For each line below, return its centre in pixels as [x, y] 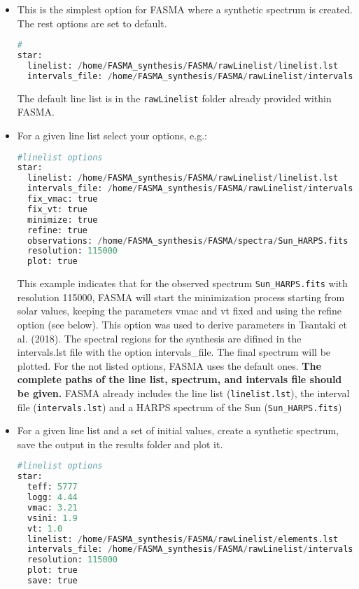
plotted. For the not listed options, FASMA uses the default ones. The [169, 365]
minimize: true [63, 220]
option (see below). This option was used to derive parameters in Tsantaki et [182, 324]
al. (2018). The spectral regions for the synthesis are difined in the [159, 338]
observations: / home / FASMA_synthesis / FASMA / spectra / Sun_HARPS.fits [188, 241]
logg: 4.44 [52, 498]
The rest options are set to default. [92, 23]
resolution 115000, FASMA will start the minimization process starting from [181, 297]
